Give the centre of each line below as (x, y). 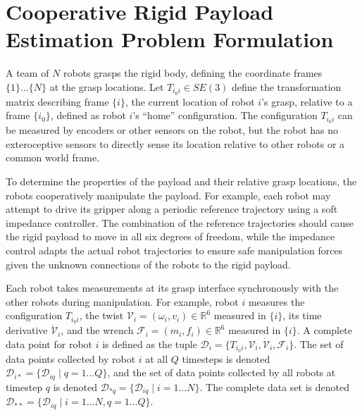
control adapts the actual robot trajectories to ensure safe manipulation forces (174, 250)
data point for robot (49, 343)
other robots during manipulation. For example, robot (122, 301)
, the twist (101, 315)
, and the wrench (97, 330)
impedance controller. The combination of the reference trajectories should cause (180, 222)
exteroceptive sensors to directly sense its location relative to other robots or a (175, 143)
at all (157, 358)
